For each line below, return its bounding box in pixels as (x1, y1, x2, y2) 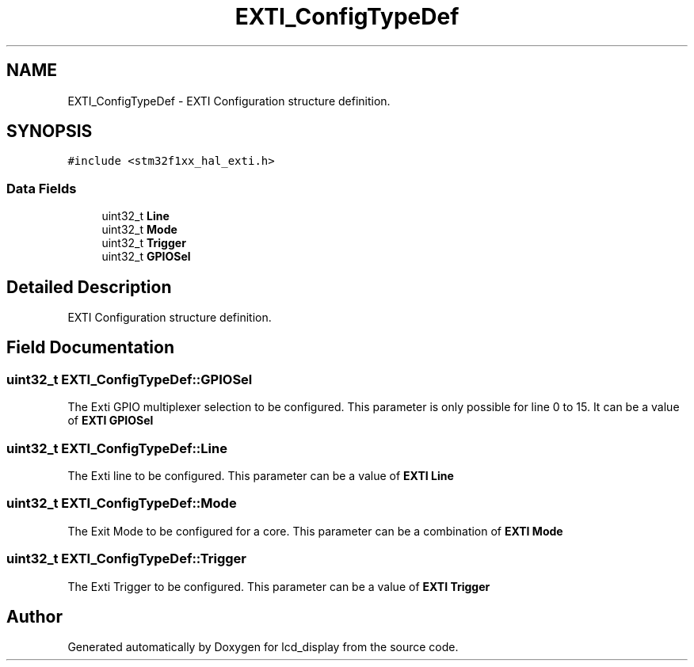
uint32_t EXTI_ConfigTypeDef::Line (6, 440, 227, 456)
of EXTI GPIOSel (67, 414, 154, 428)
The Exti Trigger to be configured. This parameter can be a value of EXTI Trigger (67, 579, 490, 593)
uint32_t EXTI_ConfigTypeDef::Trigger (6, 551, 247, 567)
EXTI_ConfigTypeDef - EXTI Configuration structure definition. (67, 93, 391, 108)
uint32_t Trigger (101, 236, 186, 250)
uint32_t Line (101, 209, 170, 223)
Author (6, 606, 63, 627)
